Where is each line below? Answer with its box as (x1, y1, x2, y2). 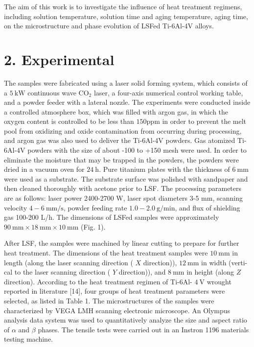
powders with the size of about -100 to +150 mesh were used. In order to (27, 145, 247, 155)
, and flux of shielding (175, 202, 240, 212)
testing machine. (4, 334, 53, 344)
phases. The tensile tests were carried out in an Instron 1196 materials (38, 324, 249, 334)
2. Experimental (4, 49, 115, 69)
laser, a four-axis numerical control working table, (93, 87, 243, 97)
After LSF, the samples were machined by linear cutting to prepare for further (4, 238, 239, 248)
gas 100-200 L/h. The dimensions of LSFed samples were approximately (4, 212, 219, 222)
